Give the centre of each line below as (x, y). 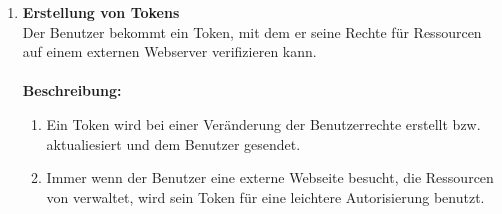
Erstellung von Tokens (101, 12)
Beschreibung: (72, 90)
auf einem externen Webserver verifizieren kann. (169, 51)
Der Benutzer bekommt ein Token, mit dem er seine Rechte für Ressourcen (252, 31)
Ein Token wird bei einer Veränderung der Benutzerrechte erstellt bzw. (263, 123)
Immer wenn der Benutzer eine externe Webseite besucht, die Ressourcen (270, 177)
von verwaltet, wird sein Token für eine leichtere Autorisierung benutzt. (265, 196)
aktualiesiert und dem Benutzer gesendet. (173, 143)
